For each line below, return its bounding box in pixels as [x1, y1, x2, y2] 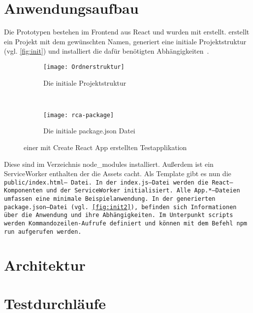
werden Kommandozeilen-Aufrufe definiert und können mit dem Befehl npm [4, 220, 247, 227]
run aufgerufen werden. [4, 228, 82, 235]
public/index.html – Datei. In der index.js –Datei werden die [4, 179, 209, 186]
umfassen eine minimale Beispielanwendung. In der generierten [4, 195, 216, 203]
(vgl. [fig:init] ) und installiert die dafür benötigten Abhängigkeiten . [4, 46, 209, 56]
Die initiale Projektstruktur [43, 77, 126, 88]
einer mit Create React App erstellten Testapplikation [24, 142, 187, 152]
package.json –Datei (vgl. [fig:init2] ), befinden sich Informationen [4, 203, 237, 211]
